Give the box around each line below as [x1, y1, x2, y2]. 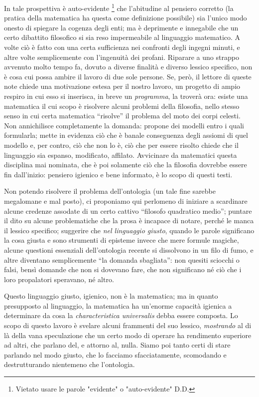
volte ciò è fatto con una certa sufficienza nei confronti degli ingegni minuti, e [4, 42, 240, 52]
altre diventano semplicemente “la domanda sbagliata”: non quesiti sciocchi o [4, 254, 240, 265]
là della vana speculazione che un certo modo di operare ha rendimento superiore [4, 330, 252, 340]
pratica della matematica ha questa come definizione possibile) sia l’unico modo [4, 12, 247, 23]
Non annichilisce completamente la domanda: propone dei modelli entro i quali [4, 120, 245, 130]
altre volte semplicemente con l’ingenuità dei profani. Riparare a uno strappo [4, 51, 239, 62]
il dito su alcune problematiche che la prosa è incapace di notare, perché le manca [4, 215, 254, 226]
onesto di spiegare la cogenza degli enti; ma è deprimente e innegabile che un [4, 22, 239, 32]
